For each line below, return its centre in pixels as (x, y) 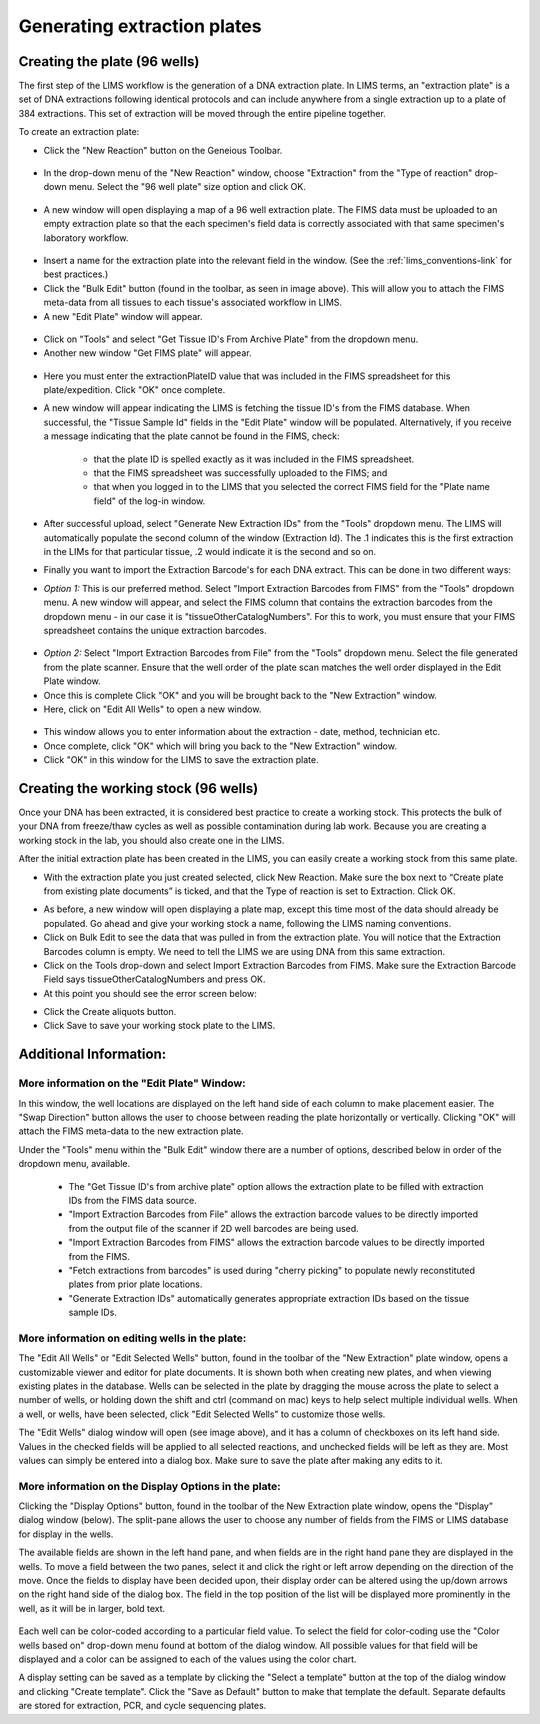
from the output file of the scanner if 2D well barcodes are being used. (213, 1228)
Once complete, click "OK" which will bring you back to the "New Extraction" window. (220, 746)
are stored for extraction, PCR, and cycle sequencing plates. (142, 1706)
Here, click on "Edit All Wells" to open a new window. (152, 709)
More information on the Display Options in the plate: (149, 1486)
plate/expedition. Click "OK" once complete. (134, 390)
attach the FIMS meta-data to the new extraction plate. (131, 1131)
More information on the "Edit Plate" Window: (132, 1083)
